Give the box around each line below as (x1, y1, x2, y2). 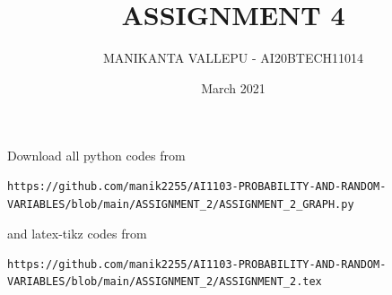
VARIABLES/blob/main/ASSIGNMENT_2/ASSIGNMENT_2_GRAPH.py (7, 197, 354, 211)
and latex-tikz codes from (7, 224, 147, 243)
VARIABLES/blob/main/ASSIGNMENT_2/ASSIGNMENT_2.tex (7, 275, 322, 289)
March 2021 (201, 78, 266, 97)
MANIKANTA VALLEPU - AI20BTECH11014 (102, 48, 364, 67)
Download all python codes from (7, 146, 186, 165)
